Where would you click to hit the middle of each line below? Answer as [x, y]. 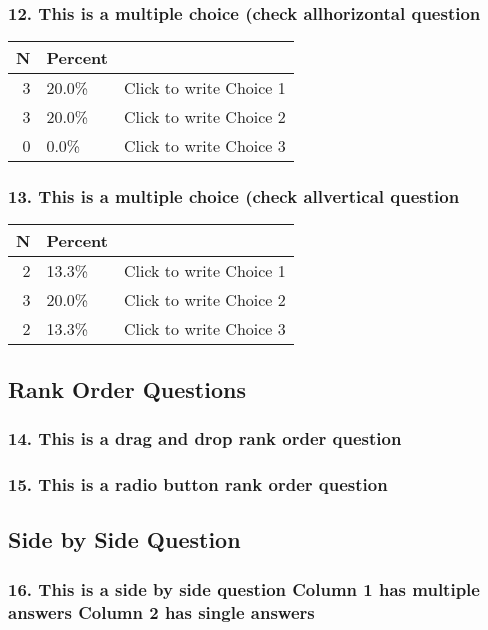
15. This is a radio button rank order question [198, 483]
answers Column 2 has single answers [161, 611]
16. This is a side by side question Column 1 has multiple [244, 588]
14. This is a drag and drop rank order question [205, 438]
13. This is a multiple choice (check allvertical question [234, 196]
